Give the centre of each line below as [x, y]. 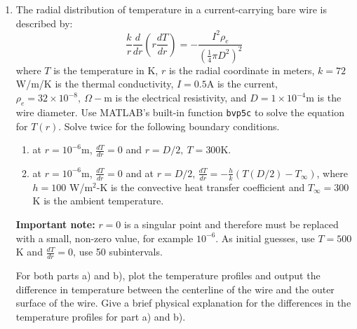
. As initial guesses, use [265, 238]
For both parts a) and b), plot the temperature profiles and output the [168, 275]
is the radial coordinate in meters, [242, 70]
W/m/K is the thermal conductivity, [95, 84]
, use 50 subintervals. [118, 252]
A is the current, [242, 84]
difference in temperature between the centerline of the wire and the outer [175, 289]
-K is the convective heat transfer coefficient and [201, 187]
